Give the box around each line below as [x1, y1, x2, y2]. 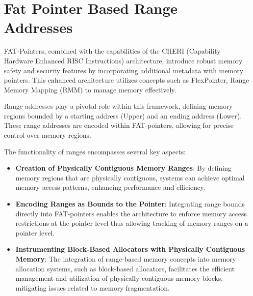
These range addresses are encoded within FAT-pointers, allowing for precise [4, 120, 234, 130]
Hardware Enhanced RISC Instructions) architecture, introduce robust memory [4, 55, 243, 65]
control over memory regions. [4, 130, 91, 140]
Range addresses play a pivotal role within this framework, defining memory [4, 101, 233, 111]
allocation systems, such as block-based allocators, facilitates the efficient [15, 263, 235, 273]
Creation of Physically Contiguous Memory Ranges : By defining [15, 163, 231, 173]
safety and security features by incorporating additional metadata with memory [4, 65, 244, 75]
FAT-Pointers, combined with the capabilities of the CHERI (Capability [4, 46, 221, 56]
